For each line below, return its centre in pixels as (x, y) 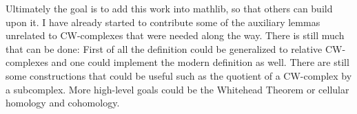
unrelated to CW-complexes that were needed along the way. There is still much (175, 35)
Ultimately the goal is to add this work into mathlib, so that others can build (169, 8)
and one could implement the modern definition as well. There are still (200, 62)
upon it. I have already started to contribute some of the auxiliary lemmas (163, 22)
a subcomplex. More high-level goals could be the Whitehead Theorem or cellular (177, 89)
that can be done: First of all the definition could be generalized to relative (164, 48)
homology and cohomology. (63, 103)
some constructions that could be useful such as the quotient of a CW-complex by (179, 75)
